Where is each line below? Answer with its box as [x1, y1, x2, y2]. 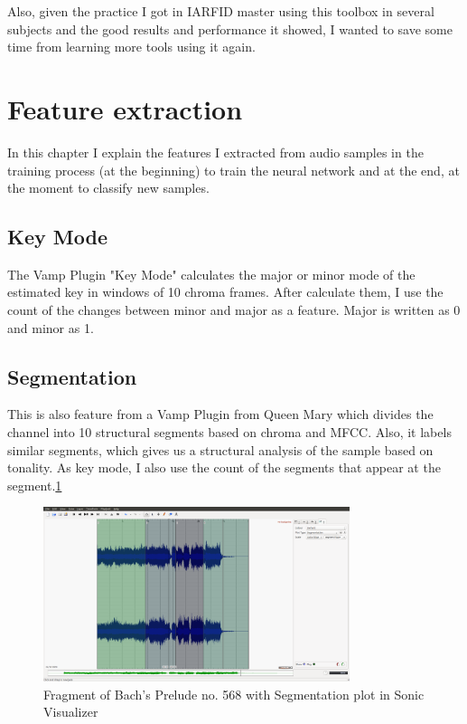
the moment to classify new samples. [7, 178, 210, 197]
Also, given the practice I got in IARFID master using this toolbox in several [7, 2, 434, 20]
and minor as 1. [7, 318, 94, 337]
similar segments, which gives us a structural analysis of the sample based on [7, 440, 434, 459]
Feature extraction [7, 90, 243, 127]
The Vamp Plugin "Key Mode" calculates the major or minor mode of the [7, 264, 416, 283]
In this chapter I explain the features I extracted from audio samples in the [7, 142, 424, 161]
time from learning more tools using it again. [7, 37, 256, 56]
